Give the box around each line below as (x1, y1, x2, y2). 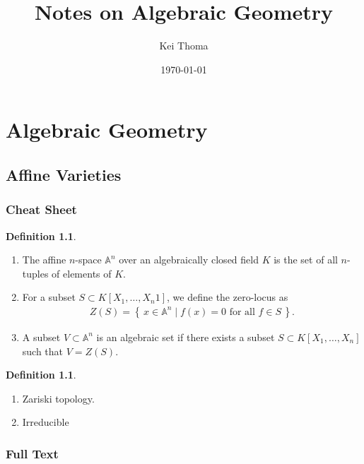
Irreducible (22, 415, 69, 429)
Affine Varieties (6, 163, 122, 185)
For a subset (22, 290, 76, 304)
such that (22, 343, 64, 358)
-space (75, 252, 102, 267)
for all (229, 307, 255, 317)
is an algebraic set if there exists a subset (96, 329, 275, 344)
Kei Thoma (159, 38, 209, 53)
